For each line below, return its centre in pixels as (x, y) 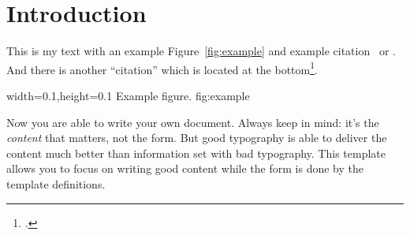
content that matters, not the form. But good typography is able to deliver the (197, 138)
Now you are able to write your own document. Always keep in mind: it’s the (193, 122)
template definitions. (56, 183)
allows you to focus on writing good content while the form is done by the (185, 168)
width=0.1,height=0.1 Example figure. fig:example (128, 95)
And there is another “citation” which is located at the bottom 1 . (162, 68)
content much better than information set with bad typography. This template (196, 153)
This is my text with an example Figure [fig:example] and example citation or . (201, 51)
